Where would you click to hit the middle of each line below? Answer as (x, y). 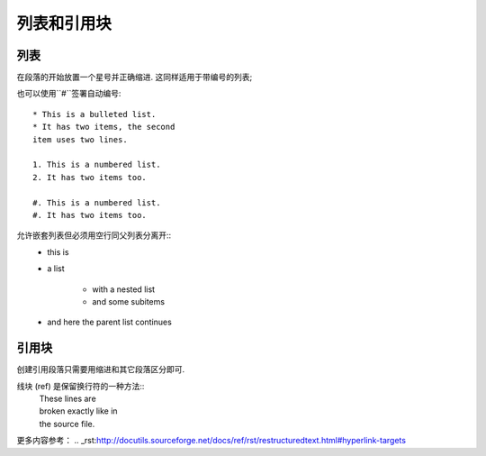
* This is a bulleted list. (94, 114)
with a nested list (124, 289)
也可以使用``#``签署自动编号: (69, 94)
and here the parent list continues (110, 322)
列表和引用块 (64, 23)
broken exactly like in (78, 411)
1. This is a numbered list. (97, 165)
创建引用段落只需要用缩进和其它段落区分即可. (101, 369)
